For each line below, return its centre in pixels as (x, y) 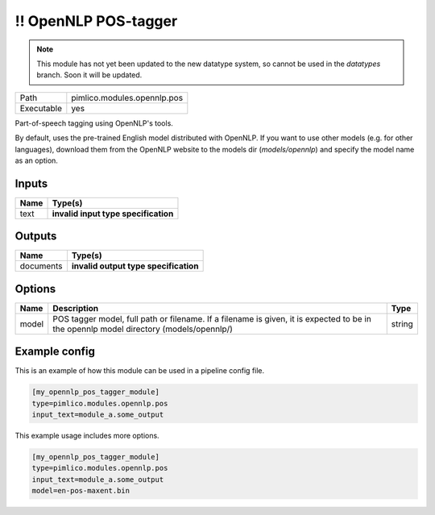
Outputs (36, 237)
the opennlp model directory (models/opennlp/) (143, 329)
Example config (55, 352)
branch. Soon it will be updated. (89, 75)
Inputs (31, 183)
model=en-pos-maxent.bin (81, 491)
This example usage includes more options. (87, 436)
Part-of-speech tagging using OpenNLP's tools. (94, 123)
